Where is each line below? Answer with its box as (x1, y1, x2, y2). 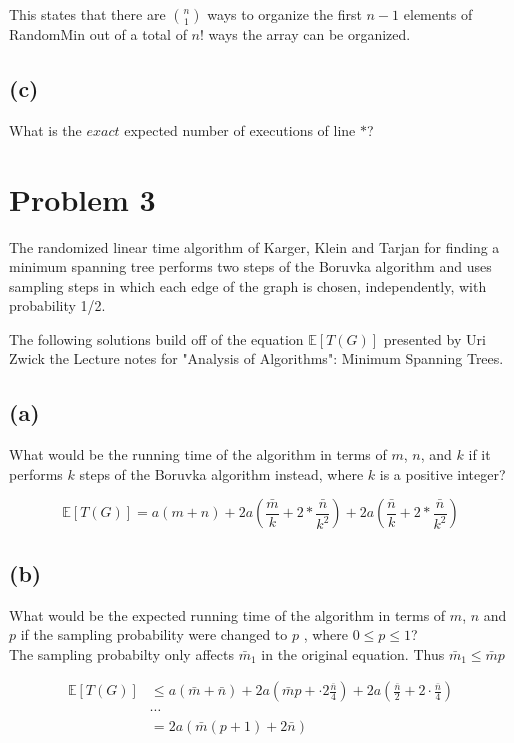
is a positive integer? (379, 463, 506, 484)
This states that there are (9, 4, 166, 24)
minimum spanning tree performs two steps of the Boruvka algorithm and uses (9, 256, 492, 277)
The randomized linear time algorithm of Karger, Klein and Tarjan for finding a (9, 236, 500, 257)
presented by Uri (383, 328, 486, 349)
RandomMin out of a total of (9, 24, 187, 44)
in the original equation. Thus (261, 643, 445, 664)
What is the (9, 119, 82, 140)
